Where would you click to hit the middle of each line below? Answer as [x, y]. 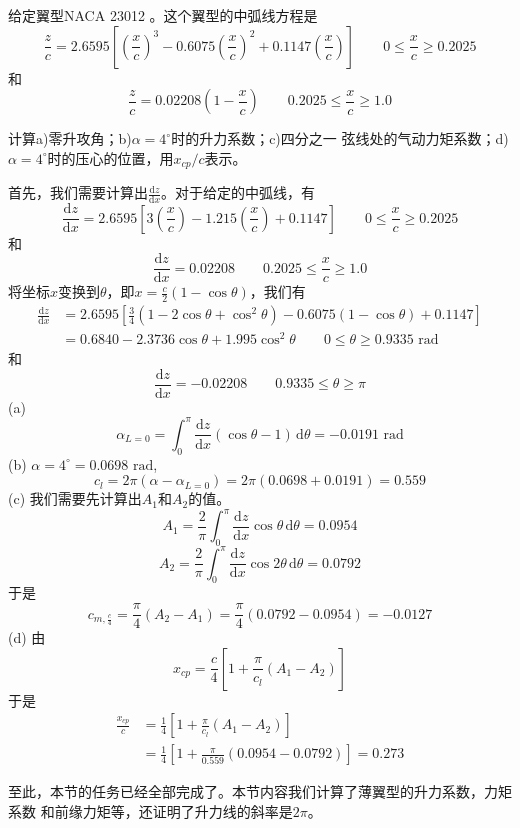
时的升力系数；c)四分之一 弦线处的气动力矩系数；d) [340, 138]
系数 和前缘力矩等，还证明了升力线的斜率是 [150, 810]
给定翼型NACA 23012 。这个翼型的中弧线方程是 [163, 15]
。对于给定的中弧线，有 [238, 192]
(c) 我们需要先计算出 [75, 498]
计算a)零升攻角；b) [70, 138]
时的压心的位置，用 [110, 157]
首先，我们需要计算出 [78, 192]
